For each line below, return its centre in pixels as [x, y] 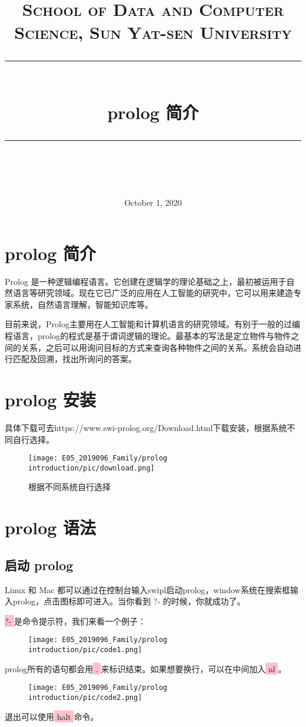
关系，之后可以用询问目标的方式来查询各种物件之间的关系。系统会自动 [157, 347]
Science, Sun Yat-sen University [153, 32]
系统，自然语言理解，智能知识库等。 [83, 304]
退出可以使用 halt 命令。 [52, 716]
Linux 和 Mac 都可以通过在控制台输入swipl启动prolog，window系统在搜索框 [147, 589]
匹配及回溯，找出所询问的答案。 [74, 359]
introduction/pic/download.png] [92, 468]
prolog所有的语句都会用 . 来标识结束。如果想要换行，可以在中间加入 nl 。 [146, 668]
